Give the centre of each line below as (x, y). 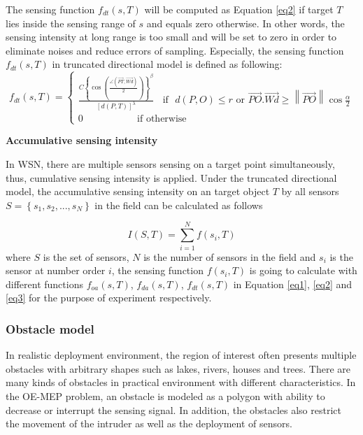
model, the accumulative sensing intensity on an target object (138, 191)
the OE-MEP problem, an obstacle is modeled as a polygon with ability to (165, 395)
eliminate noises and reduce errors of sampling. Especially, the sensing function (175, 50)
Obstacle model (50, 328)
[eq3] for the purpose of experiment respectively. (109, 298)
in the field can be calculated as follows (179, 205)
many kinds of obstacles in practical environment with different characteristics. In (181, 382)
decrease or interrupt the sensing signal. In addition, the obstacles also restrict (173, 409)
